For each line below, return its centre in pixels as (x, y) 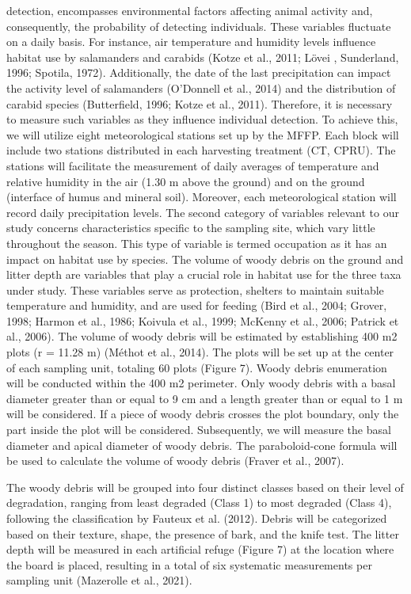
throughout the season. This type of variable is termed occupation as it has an (197, 243)
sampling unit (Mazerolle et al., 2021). (99, 580)
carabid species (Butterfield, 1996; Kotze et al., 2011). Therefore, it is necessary (200, 103)
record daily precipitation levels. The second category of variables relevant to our (203, 212)
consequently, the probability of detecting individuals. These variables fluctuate (199, 26)
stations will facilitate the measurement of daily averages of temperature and (193, 165)
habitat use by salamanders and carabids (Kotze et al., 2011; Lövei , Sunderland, (203, 57)
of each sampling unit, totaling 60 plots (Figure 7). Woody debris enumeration (197, 367)
